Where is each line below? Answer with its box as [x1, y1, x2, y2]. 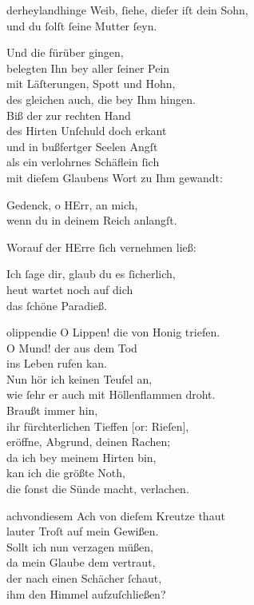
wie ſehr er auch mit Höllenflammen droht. [6, 386, 216, 403]
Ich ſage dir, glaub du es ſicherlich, [6, 265, 176, 282]
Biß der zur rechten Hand [6, 106, 131, 123]
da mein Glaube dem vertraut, [6, 554, 156, 571]
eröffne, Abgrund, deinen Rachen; [6, 433, 171, 450]
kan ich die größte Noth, [6, 464, 125, 481]
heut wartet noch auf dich [6, 281, 133, 297]
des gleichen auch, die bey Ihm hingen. [6, 90, 196, 107]
